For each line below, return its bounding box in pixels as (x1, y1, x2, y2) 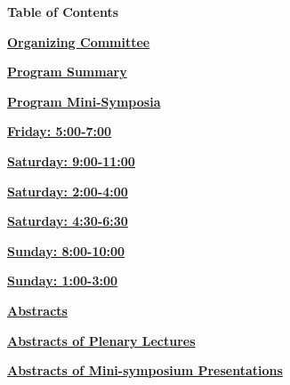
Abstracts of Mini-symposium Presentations (7, 361, 283, 380)
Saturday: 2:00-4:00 (7, 181, 128, 200)
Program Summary (7, 62, 127, 81)
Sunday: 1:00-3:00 (7, 271, 118, 290)
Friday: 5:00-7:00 (7, 122, 112, 140)
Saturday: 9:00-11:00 (7, 151, 135, 170)
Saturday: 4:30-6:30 (7, 212, 128, 230)
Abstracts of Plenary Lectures (7, 331, 196, 349)
